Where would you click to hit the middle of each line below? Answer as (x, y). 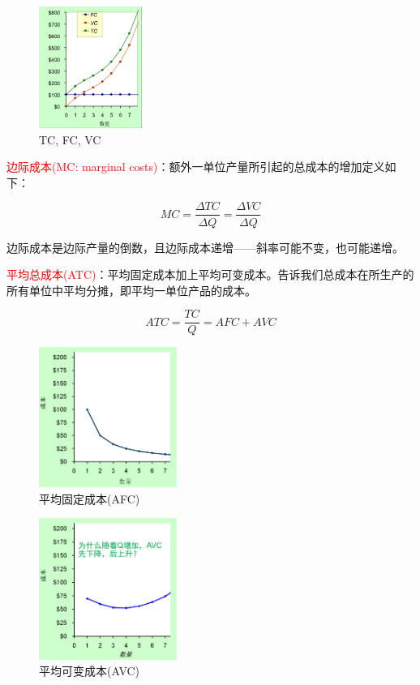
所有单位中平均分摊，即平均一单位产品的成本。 (131, 290)
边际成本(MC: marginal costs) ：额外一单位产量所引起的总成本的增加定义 (196, 167)
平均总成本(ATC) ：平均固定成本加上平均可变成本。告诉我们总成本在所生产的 (210, 274)
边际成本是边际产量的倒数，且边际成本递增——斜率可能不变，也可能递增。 (205, 247)
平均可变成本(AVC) (90, 671)
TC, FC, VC (70, 139)
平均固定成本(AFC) (90, 498)
